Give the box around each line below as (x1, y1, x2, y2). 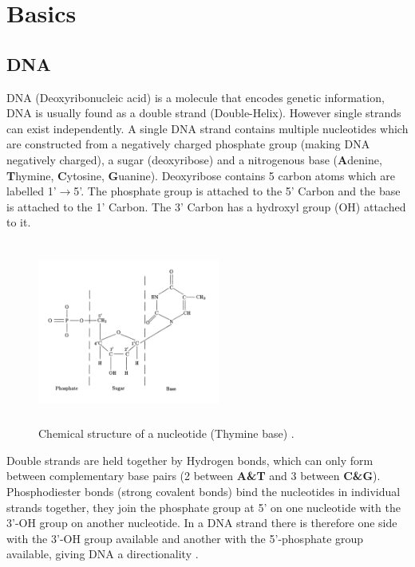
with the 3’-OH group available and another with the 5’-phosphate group (6, 530, 364, 546)
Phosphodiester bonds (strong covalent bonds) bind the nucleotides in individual (6, 483, 401, 500)
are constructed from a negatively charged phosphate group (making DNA (6, 136, 370, 152)
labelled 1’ (6, 183, 57, 199)
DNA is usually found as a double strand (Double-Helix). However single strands (6, 104, 401, 121)
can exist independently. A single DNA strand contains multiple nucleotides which (6, 120, 409, 136)
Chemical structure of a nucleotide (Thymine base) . (38, 425, 294, 442)
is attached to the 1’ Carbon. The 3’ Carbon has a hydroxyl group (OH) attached (6, 198, 406, 215)
